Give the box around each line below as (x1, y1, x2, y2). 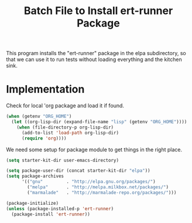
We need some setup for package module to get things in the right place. (6, 146, 183, 153)
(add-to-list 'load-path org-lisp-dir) (21, 130, 119, 136)
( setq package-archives (6, 173, 64, 180)
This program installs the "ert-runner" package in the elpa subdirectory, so (6, 50, 186, 57)
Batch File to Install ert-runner (23, 4, 173, 18)
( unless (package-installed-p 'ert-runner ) (6, 205, 114, 212)
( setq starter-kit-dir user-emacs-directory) (6, 157, 119, 163)
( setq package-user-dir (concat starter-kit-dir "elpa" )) (6, 168, 150, 174)
